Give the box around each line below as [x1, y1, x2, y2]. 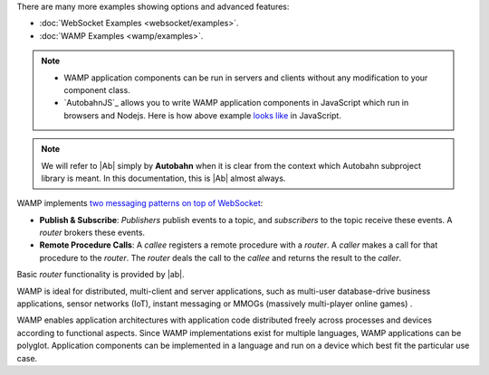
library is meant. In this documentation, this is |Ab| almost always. [41, 173, 286, 183]
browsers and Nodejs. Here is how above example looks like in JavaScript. [63, 109, 341, 121]
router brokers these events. [39, 227, 145, 239]
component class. [63, 84, 130, 95]
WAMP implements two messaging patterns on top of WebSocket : [16, 198, 264, 209]
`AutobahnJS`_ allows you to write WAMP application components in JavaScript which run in [63, 98, 409, 108]
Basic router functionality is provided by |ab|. [16, 269, 185, 280]
